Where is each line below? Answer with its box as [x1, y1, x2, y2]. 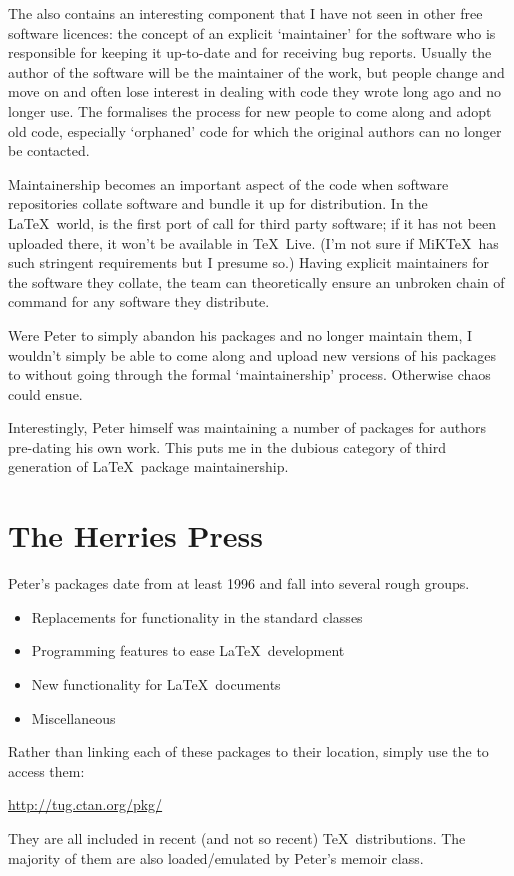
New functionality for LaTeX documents [31, 673, 281, 694]
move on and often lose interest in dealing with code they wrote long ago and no [8, 81, 501, 102]
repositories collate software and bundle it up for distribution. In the [8, 193, 428, 214]
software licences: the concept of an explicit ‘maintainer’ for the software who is [8, 22, 496, 43]
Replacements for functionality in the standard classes [31, 606, 363, 627]
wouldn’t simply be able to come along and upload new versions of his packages [8, 344, 497, 365]
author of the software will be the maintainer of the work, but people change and [8, 61, 505, 82]
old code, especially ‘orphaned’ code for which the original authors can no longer [8, 120, 502, 141]
